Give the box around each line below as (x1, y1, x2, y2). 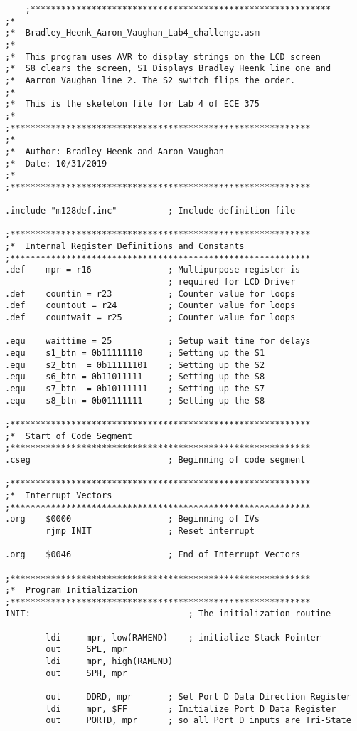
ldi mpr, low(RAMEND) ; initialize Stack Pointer (46, 632, 321, 643)
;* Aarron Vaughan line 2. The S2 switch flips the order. (5, 75, 296, 85)
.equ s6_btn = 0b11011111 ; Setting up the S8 (5, 372, 265, 382)
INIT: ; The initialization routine (5, 609, 331, 619)
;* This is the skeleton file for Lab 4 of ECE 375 (5, 99, 260, 110)
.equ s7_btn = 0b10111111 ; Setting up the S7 (5, 384, 265, 394)
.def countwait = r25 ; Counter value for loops (5, 312, 296, 323)
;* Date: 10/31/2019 (5, 158, 107, 169)
